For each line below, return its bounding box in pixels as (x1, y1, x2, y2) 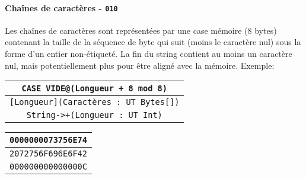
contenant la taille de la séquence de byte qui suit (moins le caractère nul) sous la (5, 36, 301, 48)
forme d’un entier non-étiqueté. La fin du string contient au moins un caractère (5, 47, 292, 60)
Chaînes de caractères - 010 (5, 1, 118, 14)
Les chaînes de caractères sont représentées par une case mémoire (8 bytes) (5, 24, 277, 36)
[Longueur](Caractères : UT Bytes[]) (9, 97, 180, 107)
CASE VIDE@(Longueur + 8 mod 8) (21, 84, 167, 94)
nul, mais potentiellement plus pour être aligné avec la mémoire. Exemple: (5, 59, 275, 71)
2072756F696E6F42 (9, 149, 87, 159)
